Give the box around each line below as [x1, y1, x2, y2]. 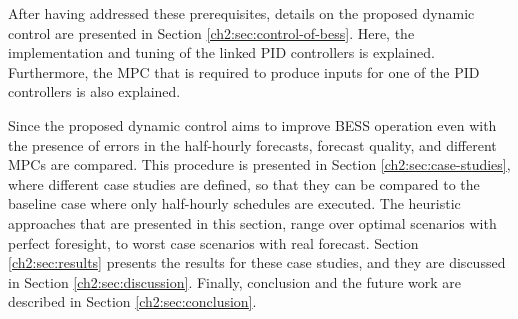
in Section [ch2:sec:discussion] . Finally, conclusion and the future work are [8, 271, 462, 292]
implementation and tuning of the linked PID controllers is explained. [8, 42, 435, 63]
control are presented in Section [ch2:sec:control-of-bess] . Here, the [8, 22, 415, 43]
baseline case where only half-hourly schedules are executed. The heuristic [8, 193, 461, 214]
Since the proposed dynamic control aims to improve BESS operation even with [8, 114, 497, 135]
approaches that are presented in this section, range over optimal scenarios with [8, 212, 497, 233]
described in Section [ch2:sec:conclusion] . [8, 291, 257, 312]
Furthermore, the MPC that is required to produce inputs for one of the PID [8, 61, 480, 82]
